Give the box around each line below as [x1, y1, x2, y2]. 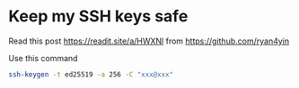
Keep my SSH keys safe [8, 6, 189, 27]
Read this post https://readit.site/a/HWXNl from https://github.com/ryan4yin [8, 36, 289, 46]
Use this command [8, 52, 78, 63]
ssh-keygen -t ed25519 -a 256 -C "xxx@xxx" [8, 69, 174, 79]
